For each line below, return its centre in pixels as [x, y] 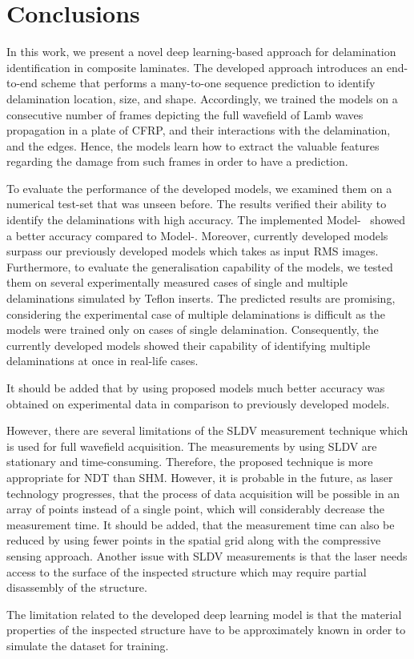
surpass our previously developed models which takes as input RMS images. [193, 251]
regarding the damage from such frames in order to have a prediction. [177, 161]
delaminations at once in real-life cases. [102, 361]
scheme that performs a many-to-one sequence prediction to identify [208, 83]
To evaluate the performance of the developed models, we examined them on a [199, 188]
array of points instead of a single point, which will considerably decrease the [195, 509]
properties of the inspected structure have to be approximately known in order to [206, 630]
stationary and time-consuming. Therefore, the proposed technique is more [190, 462]
